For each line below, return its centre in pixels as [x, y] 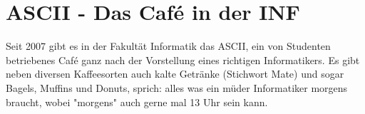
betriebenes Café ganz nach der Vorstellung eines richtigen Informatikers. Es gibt [183, 59]
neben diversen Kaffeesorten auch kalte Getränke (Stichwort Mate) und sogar [175, 74]
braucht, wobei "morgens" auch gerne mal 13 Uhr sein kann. [137, 102]
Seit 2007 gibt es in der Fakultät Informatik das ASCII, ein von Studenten [168, 46]
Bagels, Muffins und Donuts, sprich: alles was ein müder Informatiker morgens [177, 87]
